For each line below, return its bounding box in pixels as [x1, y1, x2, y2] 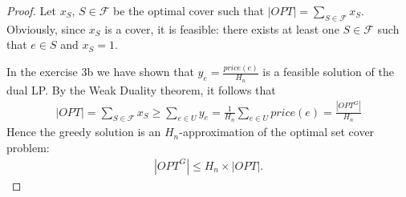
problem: [6, 139, 50, 155]
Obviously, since [6, 20, 86, 37]
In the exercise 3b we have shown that [6, 63, 194, 80]
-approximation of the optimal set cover [179, 123, 375, 140]
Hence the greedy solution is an [6, 123, 161, 140]
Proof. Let [6, 2, 56, 18]
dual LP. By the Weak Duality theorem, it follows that [6, 81, 276, 98]
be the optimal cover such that [113, 2, 264, 18]
